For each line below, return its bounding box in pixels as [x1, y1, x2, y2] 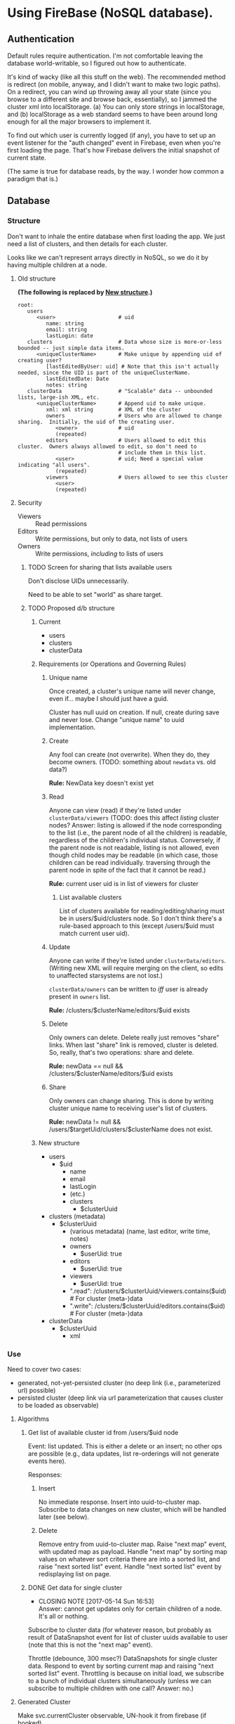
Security [17, 498, 42, 507]
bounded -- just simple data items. [17, 345, 125, 352]
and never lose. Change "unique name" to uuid [48, 715, 184, 723]
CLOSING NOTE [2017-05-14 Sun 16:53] [38, 1597, 154, 1605]
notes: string [46, 381, 88, 388]
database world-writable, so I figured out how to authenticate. [7, 59, 187, 67]
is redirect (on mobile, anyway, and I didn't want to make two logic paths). [7, 80, 221, 89]
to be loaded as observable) [17, 1401, 100, 1409]
